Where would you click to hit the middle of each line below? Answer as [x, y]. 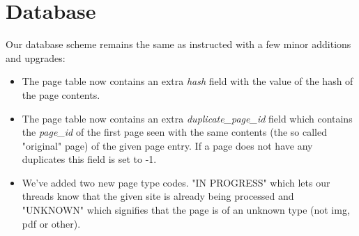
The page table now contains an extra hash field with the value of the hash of [188, 81]
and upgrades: [36, 57]
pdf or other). [51, 223]
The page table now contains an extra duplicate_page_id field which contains [187, 118]
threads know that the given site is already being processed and [158, 196]
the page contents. [61, 94]
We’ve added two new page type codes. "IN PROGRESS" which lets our [176, 182]
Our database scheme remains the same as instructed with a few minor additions [178, 44]
